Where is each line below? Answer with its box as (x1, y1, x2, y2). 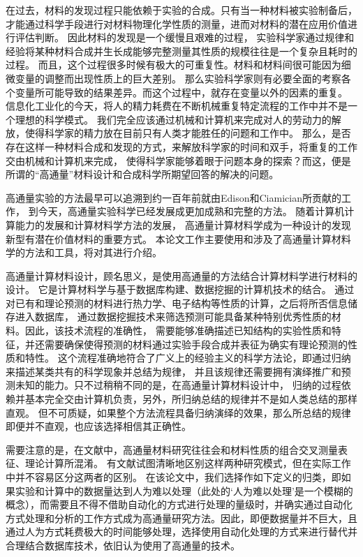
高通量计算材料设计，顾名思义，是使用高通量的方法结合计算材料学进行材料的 (6, 268, 357, 283)
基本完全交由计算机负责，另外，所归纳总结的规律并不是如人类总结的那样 (24, 392, 357, 406)
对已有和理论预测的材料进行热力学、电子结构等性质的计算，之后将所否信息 (6, 295, 348, 310)
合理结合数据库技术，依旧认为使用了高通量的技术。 (6, 537, 240, 552)
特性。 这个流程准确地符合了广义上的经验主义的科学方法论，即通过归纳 (24, 350, 351, 365)
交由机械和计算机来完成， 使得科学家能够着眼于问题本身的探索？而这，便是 (6, 153, 351, 168)
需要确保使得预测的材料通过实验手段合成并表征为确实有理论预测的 (44, 336, 348, 351)
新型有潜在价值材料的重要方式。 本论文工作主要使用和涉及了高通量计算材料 (6, 231, 351, 246)
